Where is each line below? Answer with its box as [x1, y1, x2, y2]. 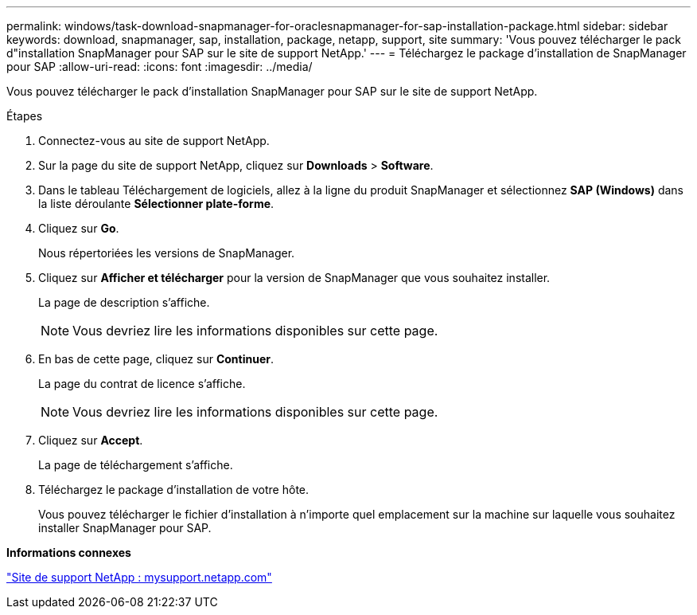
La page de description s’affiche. [38, 296, 210, 309]
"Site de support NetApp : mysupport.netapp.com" [6, 570, 272, 584]
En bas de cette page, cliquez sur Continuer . [38, 352, 275, 366]
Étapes [6, 109, 43, 123]
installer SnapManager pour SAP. [38, 521, 212, 535]
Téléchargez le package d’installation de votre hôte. [38, 483, 310, 496]
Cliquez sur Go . [38, 221, 119, 235]
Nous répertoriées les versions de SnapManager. [38, 246, 295, 260]
